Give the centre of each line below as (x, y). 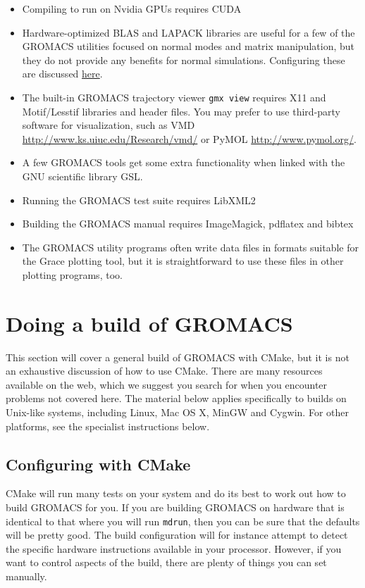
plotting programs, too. (72, 274)
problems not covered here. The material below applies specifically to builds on (176, 398)
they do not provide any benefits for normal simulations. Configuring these (184, 60)
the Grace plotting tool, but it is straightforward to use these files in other (183, 261)
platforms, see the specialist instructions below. (108, 426)
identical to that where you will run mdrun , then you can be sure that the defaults (183, 521)
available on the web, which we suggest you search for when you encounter (167, 384)
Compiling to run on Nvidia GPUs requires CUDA (132, 8)
